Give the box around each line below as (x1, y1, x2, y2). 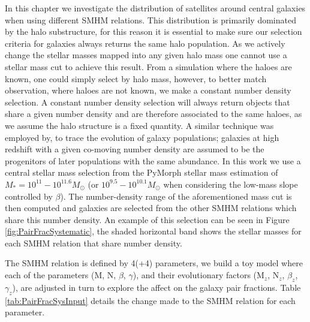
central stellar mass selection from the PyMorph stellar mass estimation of (5, 166, 278, 179)
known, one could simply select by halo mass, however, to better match (5, 72, 267, 85)
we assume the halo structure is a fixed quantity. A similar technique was (5, 119, 274, 131)
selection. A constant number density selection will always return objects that (5, 95, 290, 108)
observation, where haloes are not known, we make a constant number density (5, 84, 291, 97)
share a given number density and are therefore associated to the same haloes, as (5, 107, 302, 120)
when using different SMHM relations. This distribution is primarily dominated (5, 13, 296, 26)
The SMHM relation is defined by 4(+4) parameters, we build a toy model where (5, 257, 303, 269)
